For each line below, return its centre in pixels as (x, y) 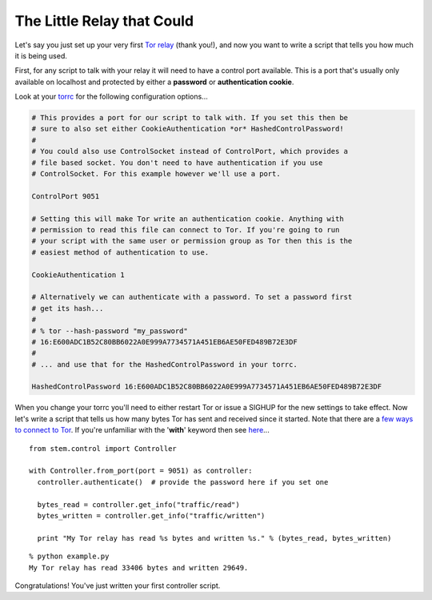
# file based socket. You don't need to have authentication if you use (177, 163)
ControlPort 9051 (66, 196)
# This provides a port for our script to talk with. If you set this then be (190, 118)
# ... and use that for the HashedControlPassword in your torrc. (164, 364)
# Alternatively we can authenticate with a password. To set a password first (192, 297)
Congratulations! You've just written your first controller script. (118, 586)
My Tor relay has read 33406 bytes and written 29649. (139, 568)
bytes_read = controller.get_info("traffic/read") (138, 504)
